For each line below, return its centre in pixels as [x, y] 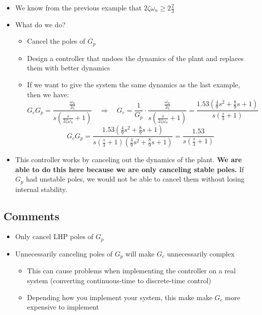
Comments [32, 216]
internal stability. [41, 189]
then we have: [48, 94]
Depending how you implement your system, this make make [120, 297]
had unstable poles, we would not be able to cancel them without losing [135, 179]
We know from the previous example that [78, 7]
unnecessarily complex [201, 253]
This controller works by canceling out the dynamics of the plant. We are [129, 159]
